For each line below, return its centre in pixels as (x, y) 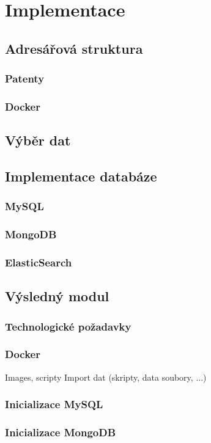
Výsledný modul (57, 296)
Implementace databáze (81, 176)
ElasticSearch (39, 262)
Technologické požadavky (68, 326)
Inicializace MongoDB (61, 432)
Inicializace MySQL (54, 404)
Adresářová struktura (74, 48)
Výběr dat (38, 140)
